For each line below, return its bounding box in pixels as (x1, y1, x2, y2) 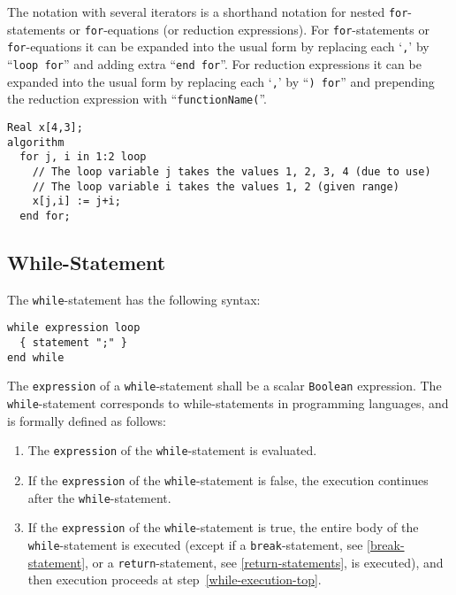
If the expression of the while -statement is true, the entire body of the (27, 518, 419, 537)
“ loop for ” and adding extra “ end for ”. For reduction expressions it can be (7, 54, 422, 73)
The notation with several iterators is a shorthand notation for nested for (7, 3, 408, 20)
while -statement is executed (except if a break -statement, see (27, 535, 363, 553)
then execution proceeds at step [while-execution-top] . (27, 570, 322, 589)
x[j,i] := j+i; (32, 195, 121, 208)
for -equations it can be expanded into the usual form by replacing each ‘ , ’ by (7, 37, 429, 56)
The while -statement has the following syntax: (7, 290, 261, 308)
